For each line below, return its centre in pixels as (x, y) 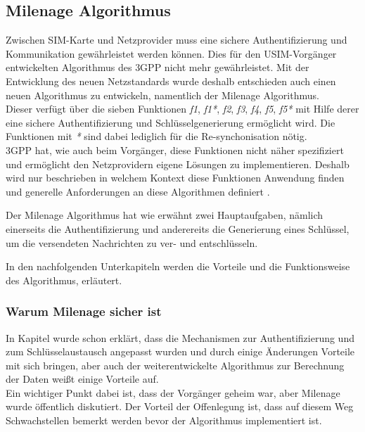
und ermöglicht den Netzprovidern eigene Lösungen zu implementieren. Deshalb (178, 164)
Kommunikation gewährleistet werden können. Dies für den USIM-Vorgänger (171, 53)
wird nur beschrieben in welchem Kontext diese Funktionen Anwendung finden (175, 178)
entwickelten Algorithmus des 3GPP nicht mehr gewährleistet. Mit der (158, 67)
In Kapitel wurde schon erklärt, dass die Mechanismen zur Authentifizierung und (180, 337)
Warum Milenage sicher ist (84, 311)
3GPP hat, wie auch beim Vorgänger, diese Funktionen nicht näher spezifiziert (175, 150)
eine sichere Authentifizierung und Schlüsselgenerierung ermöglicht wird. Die (171, 122)
